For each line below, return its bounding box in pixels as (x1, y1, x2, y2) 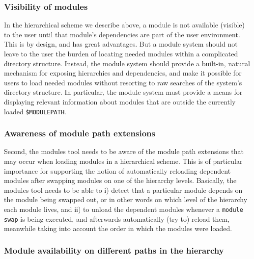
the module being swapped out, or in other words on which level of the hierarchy (4, 194, 248, 205)
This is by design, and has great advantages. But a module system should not (4, 39, 238, 49)
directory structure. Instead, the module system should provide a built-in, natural (4, 58, 250, 68)
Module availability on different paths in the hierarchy (4, 244, 224, 256)
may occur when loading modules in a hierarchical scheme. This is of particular (4, 156, 243, 166)
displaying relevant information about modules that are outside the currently (4, 96, 236, 106)
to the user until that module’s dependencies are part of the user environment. (4, 29, 240, 39)
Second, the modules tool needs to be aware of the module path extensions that (4, 146, 244, 156)
